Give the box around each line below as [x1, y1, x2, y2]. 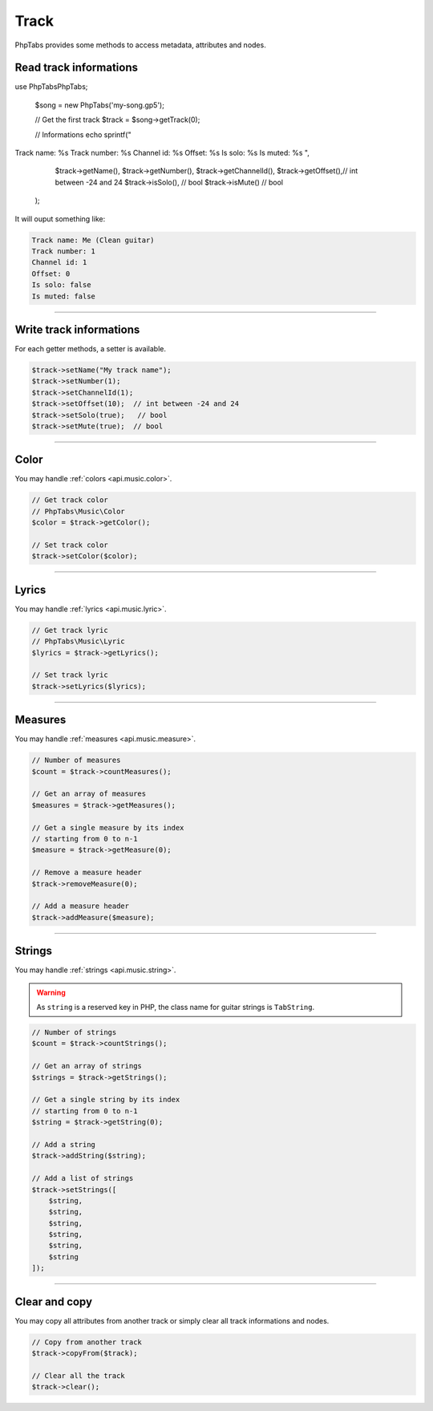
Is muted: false [31, 291, 96, 301]
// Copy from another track [31, 1337, 142, 1347]
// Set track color [31, 541, 108, 549]
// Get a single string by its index [31, 1095, 180, 1105]
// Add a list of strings [31, 1174, 134, 1183]
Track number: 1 [31, 246, 96, 256]
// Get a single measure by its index [31, 823, 184, 832]
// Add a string [31, 1140, 96, 1149]
